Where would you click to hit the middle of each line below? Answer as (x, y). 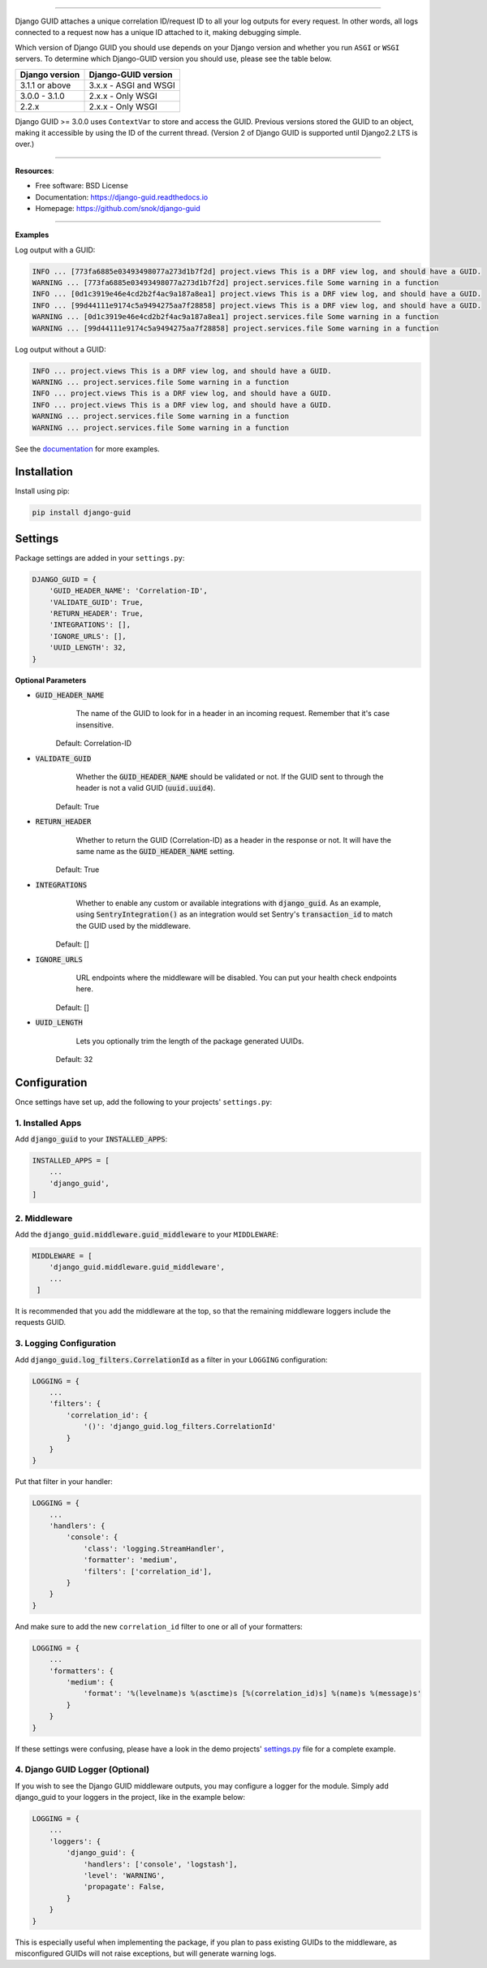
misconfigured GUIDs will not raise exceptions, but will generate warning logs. (146, 1953)
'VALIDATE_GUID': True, (96, 602)
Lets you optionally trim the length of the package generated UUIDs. (190, 1041)
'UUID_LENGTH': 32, (88, 648)
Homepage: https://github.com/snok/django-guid (118, 208)
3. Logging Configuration (66, 1344)
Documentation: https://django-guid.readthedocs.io (122, 197)
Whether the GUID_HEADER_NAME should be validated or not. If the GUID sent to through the (230, 776)
